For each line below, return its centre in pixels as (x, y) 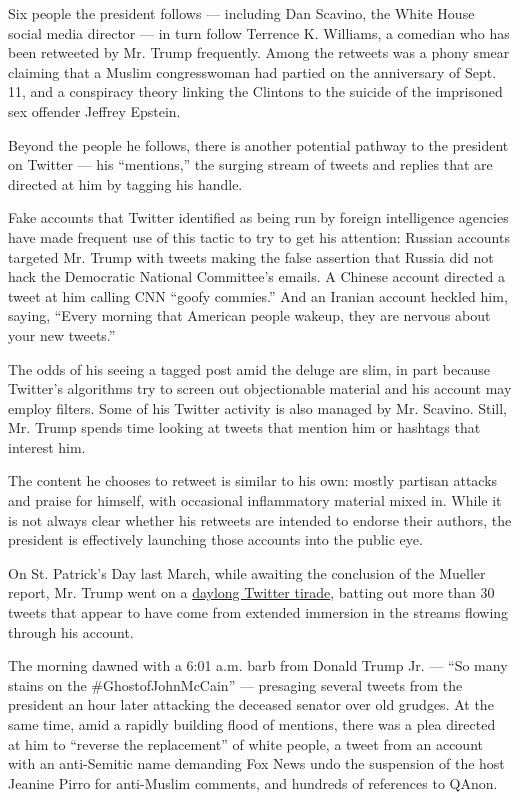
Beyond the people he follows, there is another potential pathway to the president (258, 144)
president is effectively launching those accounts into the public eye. (215, 539)
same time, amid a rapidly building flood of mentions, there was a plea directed (252, 724)
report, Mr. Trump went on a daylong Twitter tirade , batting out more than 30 (251, 592)
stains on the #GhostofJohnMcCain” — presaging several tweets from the (235, 684)
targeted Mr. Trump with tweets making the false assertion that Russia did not (251, 256)
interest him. (47, 446)
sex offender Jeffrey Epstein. (94, 110)
